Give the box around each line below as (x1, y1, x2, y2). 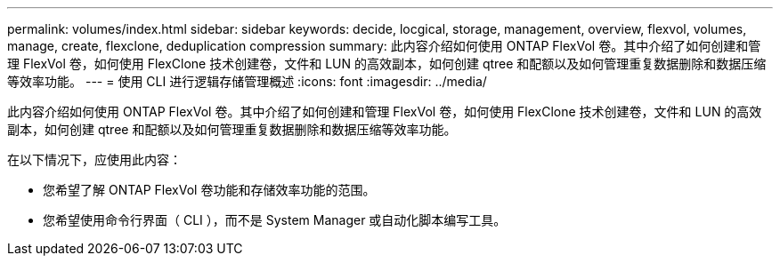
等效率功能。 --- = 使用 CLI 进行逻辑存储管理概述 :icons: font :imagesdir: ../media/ (7, 74, 487, 89)
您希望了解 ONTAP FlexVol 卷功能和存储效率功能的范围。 (43, 182, 376, 197)
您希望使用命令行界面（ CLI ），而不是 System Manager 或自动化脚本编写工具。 (43, 212, 507, 227)
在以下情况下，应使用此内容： (7, 152, 182, 167)
